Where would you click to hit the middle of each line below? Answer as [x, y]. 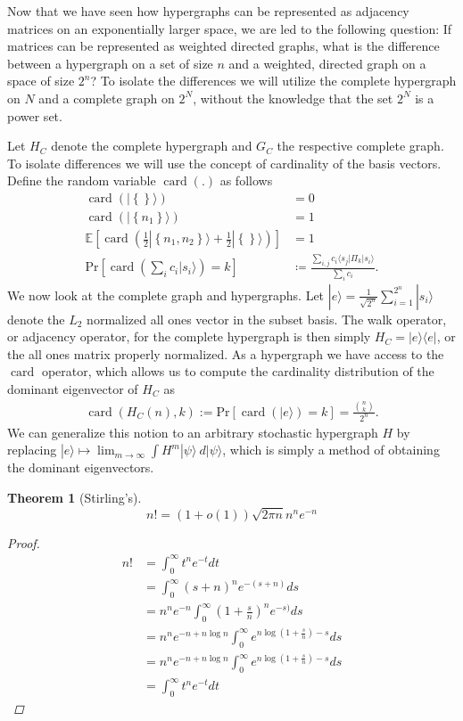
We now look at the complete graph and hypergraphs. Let [166, 295]
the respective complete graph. [360, 146]
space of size [41, 81]
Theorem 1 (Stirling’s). [74, 497]
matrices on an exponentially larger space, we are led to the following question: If [230, 28]
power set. [35, 115]
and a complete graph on [107, 98]
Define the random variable [82, 180]
